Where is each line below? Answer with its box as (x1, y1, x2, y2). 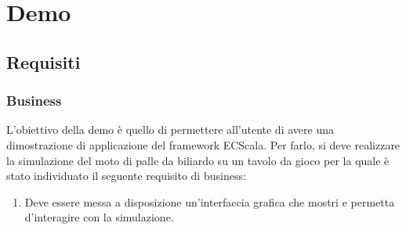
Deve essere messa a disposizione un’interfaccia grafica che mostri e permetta (24, 193, 395, 210)
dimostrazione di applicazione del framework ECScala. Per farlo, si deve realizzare (6, 136, 401, 153)
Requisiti (6, 49, 81, 74)
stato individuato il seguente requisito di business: (6, 167, 246, 184)
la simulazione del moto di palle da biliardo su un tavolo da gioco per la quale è (6, 152, 390, 168)
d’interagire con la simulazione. (24, 209, 174, 225)
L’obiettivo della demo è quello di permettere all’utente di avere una (6, 121, 334, 138)
